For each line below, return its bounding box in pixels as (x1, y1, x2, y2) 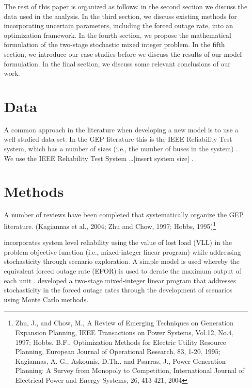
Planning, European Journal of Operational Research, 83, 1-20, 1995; (15, 346, 220, 356)
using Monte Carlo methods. (4, 294, 89, 304)
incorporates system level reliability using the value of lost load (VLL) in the (4, 237, 232, 247)
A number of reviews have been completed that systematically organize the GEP (4, 210, 244, 220)
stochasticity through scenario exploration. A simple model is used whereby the (4, 256, 240, 266)
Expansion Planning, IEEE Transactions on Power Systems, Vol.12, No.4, (15, 327, 234, 337)
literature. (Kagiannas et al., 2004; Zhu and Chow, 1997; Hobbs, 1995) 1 (4, 219, 216, 231)
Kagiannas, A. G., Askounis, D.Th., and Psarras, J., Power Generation (15, 356, 226, 366)
